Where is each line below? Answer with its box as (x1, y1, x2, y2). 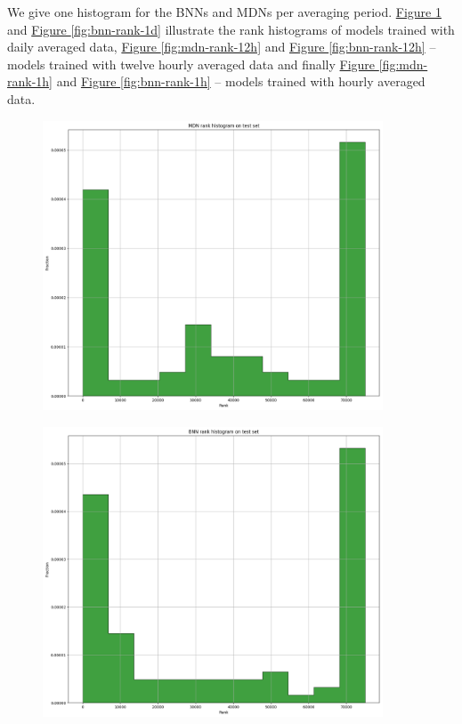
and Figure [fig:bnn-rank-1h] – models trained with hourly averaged (56, 72, 426, 91)
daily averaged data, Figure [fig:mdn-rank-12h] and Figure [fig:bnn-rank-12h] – (7, 37, 436, 56)
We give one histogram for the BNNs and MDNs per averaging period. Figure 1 (7, 3, 442, 20)
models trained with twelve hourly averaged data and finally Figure (7, 54, 376, 73)
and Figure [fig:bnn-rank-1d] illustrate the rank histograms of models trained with (7, 20, 455, 38)
